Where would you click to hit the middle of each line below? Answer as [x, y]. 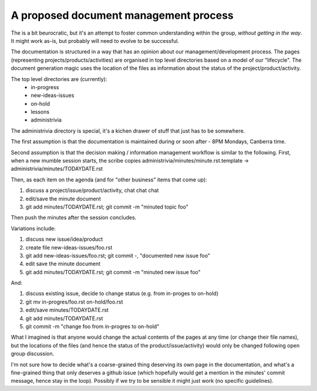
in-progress [45, 87]
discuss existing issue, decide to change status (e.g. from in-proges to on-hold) [122, 294]
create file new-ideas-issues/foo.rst [69, 247]
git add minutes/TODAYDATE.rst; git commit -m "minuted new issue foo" [113, 272]
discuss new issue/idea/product [64, 239]
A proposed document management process [122, 15]
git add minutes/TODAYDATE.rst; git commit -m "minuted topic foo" [107, 207]
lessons [40, 112]
